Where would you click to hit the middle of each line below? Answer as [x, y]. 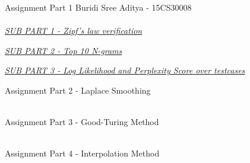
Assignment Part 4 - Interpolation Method [82, 153]
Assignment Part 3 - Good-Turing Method [82, 122]
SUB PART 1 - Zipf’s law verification [74, 31]
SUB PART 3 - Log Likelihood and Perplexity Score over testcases [125, 70]
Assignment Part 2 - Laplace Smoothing [78, 90]
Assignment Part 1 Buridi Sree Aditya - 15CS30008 [98, 7]
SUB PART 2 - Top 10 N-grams [64, 50]
